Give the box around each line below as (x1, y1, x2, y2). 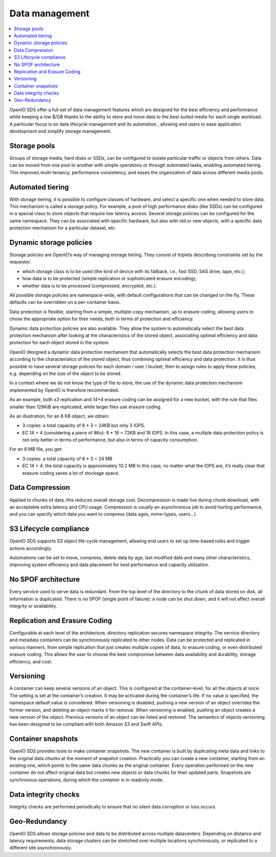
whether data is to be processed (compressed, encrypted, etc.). (22, 282, 157, 289)
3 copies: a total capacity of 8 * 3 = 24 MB (22, 455, 112, 462)
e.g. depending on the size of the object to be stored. (9, 370, 122, 377)
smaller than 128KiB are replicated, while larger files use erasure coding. (9, 404, 162, 410)
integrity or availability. (9, 603, 57, 609)
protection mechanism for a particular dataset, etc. (9, 225, 117, 231)
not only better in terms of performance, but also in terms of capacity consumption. (22, 437, 199, 443)
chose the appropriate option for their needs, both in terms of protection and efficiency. (9, 316, 194, 322)
